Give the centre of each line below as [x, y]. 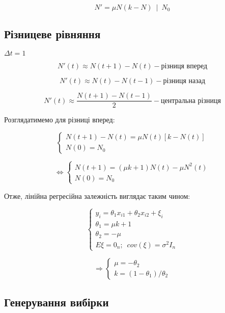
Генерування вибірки [57, 302]
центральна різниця [191, 101]
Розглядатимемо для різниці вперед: [60, 120]
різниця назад [184, 81]
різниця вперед [184, 67]
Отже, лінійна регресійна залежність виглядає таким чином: [97, 195]
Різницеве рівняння [52, 34]
